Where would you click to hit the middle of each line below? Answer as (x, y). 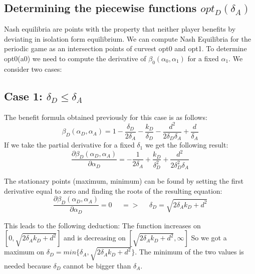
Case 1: (23, 96)
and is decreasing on (94, 238)
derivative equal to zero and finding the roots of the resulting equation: (113, 190)
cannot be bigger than (97, 265)
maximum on (24, 252)
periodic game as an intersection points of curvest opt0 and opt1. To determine (125, 48)
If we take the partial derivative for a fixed (69, 145)
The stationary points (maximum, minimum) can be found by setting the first (124, 181)
